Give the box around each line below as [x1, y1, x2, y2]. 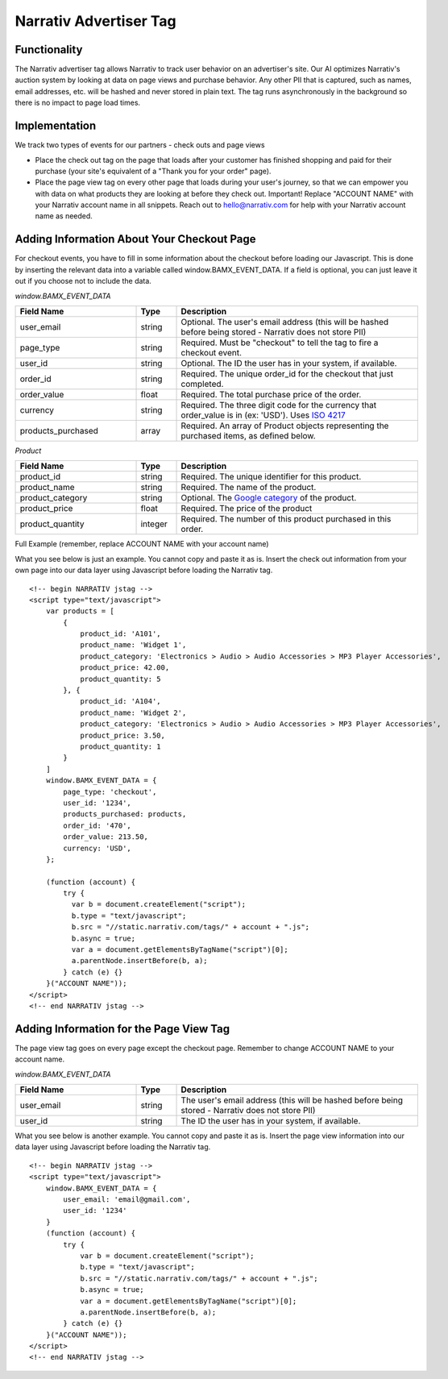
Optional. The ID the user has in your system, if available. [180, 357, 397, 368]
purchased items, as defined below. [180, 430, 316, 441]
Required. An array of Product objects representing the [180, 420, 389, 431]
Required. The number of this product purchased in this [180, 513, 392, 525]
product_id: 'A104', [80, 697, 161, 706]
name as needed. [35, 211, 93, 221]
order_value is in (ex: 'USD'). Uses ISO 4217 [180, 409, 346, 421]
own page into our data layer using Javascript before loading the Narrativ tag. [15, 565, 273, 575]
